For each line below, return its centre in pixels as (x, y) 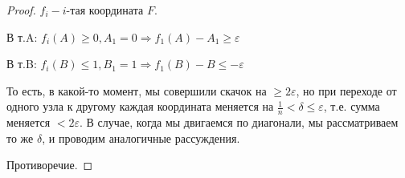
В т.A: (22, 36)
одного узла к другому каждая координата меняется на (140, 106)
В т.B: (22, 64)
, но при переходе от (346, 90)
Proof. (21, 10)
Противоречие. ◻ (50, 165)
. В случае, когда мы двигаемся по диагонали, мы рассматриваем (239, 122)
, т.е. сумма (352, 106)
